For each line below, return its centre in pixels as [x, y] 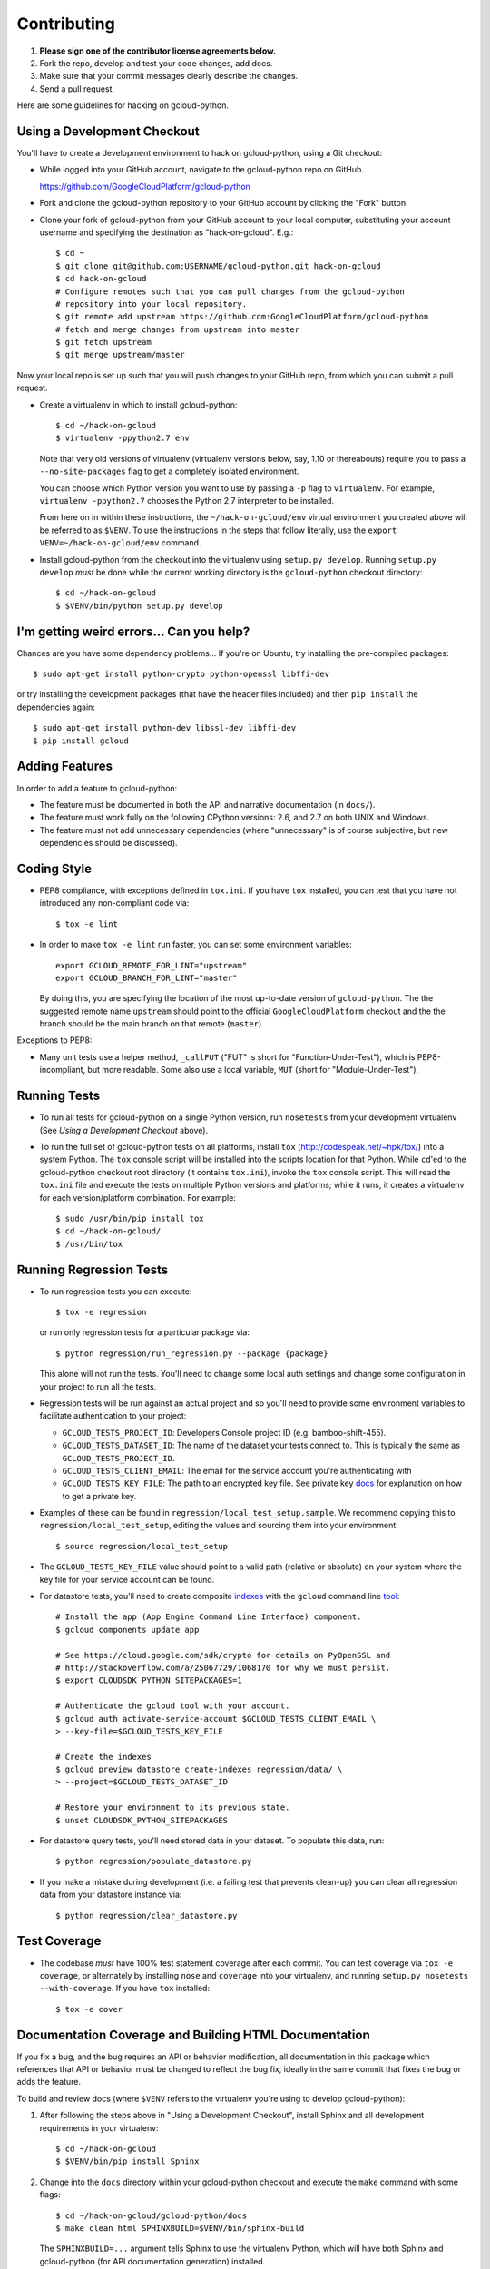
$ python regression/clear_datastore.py [147, 1915]
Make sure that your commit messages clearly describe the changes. [169, 76]
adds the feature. [49, 2082]
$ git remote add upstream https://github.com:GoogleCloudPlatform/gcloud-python [242, 317]
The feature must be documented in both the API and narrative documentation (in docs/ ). [207, 804]
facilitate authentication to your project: [113, 1416]
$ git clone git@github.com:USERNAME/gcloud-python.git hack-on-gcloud [218, 266]
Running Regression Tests [92, 1269]
